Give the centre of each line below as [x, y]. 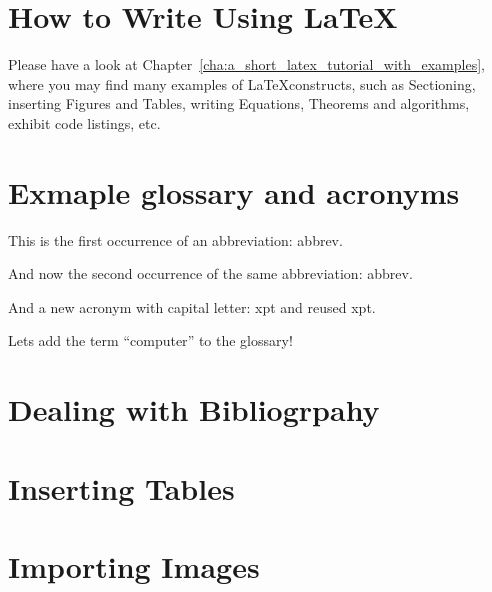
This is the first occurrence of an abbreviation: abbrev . [175, 239]
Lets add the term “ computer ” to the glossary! [150, 340]
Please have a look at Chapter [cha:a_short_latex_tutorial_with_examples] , [246, 64]
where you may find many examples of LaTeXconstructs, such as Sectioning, [242, 83]
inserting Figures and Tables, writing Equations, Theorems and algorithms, [239, 103]
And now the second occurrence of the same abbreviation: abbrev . [210, 273]
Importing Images [134, 565]
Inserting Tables [121, 487]
